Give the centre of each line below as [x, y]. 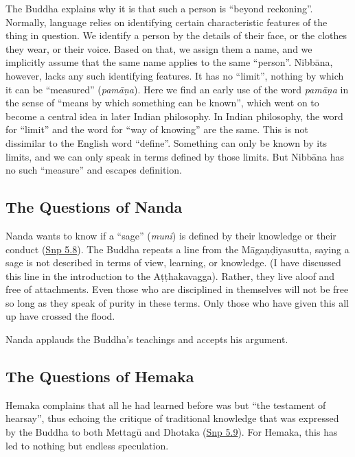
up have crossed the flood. [60, 316]
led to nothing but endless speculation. [87, 445]
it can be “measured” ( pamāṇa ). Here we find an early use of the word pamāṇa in [177, 89]
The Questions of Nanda [94, 207]
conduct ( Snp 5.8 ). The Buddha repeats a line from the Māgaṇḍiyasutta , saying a [177, 249]
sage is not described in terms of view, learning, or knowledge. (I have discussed [173, 262]
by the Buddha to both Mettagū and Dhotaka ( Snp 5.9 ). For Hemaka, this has [172, 432]
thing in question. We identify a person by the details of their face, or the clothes [176, 35]
